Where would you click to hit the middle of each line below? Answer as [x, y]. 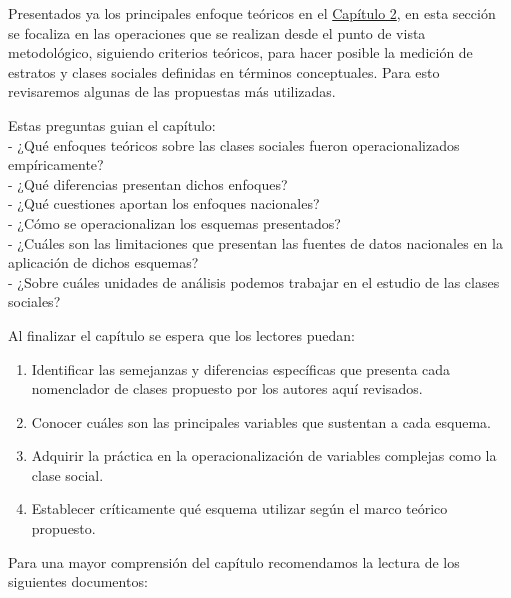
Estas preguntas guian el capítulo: [112, 124]
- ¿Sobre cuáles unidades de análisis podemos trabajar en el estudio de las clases [254, 281]
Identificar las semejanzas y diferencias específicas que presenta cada [241, 368]
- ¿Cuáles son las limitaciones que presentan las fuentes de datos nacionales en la [255, 242]
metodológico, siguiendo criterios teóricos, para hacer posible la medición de [240, 52]
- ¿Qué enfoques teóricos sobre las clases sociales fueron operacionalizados [234, 144]
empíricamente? [56, 164]
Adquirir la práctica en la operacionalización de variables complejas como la [264, 455]
